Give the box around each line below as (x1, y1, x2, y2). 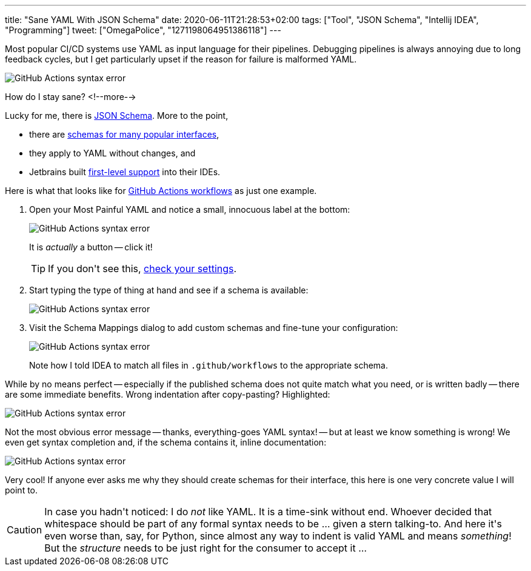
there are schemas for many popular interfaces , (29, 129, 219, 139)
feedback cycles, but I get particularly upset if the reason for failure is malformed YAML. (5, 54, 357, 64)
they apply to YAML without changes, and (29, 148, 196, 158)
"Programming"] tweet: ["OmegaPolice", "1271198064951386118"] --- (5, 25, 281, 35)
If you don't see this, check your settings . (48, 262, 237, 275)
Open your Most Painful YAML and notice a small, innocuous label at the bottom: (29, 204, 350, 215)
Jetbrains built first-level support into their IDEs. (29, 167, 221, 177)
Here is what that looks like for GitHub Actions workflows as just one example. (5, 185, 317, 196)
